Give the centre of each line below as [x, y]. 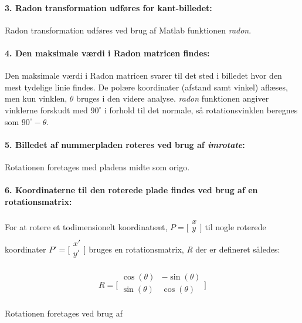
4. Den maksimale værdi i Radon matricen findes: [107, 53]
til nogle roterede [235, 226]
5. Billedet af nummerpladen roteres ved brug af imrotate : [125, 144]
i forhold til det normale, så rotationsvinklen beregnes [201, 110]
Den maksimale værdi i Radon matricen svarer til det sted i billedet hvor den [143, 75]
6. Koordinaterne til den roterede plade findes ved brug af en [131, 190]
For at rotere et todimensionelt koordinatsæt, [86, 226]
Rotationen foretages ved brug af [64, 313]
